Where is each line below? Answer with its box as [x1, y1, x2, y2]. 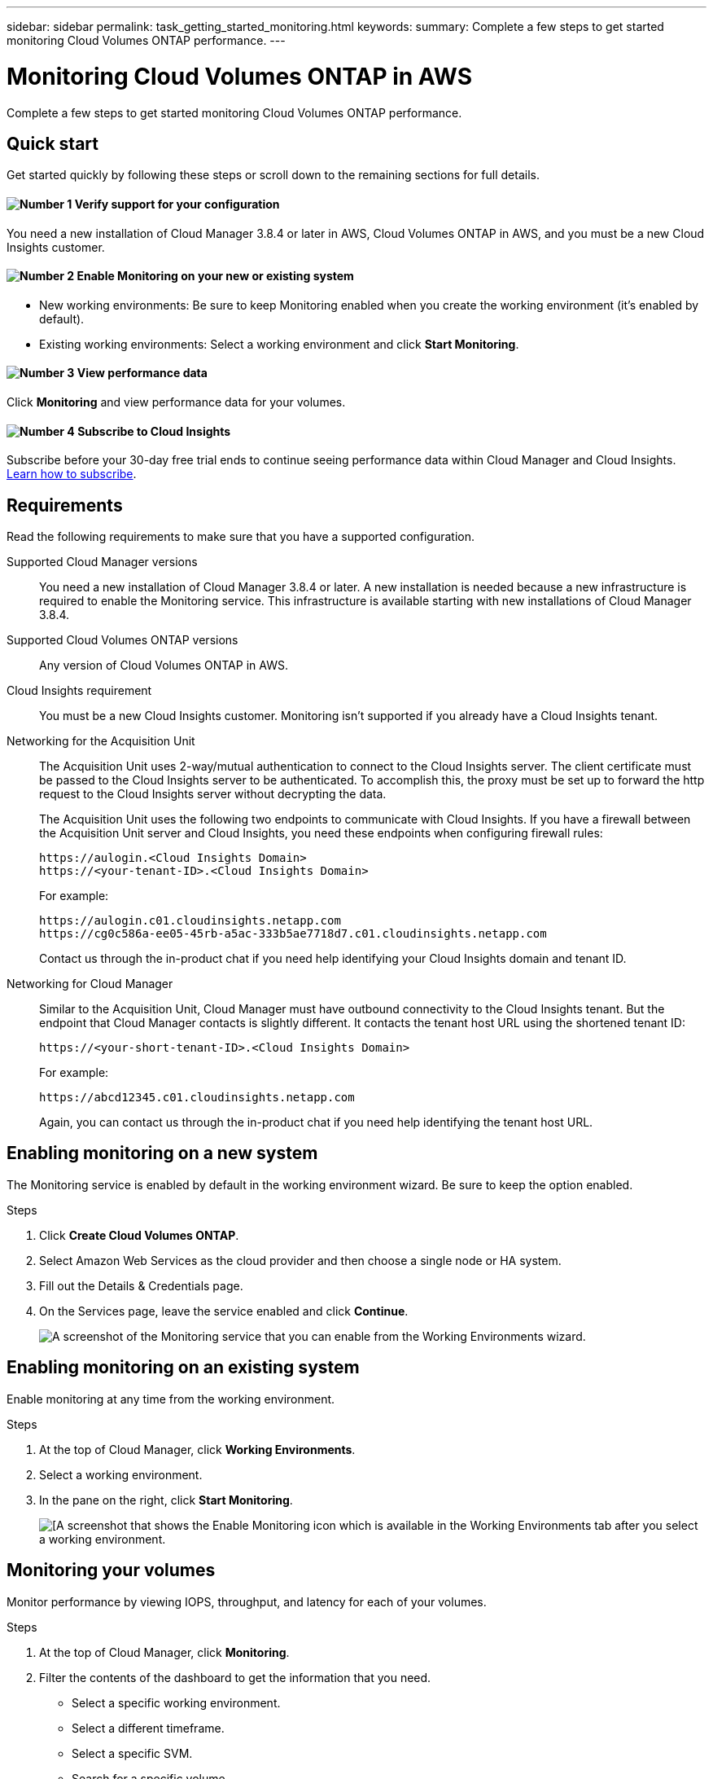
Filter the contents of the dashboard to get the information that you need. [39, 1670, 431, 1685]
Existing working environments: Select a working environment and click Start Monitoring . [39, 336, 519, 351]
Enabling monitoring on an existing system [7, 1357, 360, 1378]
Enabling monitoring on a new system [7, 1143, 318, 1164]
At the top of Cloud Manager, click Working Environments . [39, 1442, 356, 1456]
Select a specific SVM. [72, 1746, 193, 1760]
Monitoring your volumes [7, 1560, 216, 1581]
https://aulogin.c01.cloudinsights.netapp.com [39, 914, 341, 928]
